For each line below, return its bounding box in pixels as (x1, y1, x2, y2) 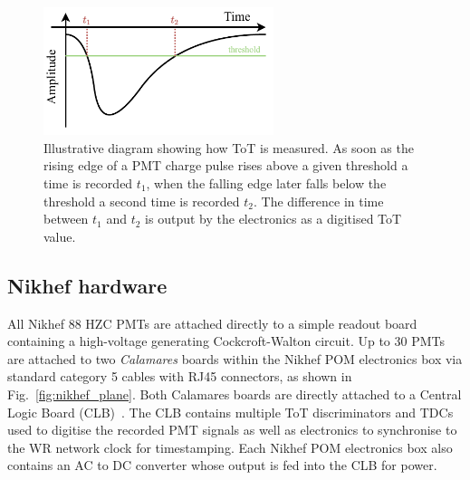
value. (43, 226, 76, 245)
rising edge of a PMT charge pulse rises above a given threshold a (43, 156, 408, 175)
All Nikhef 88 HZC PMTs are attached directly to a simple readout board (7, 313, 417, 332)
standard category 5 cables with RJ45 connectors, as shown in (7, 367, 352, 386)
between (43, 209, 89, 228)
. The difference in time (253, 191, 384, 210)
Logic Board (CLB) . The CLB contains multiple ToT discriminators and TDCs (7, 402, 454, 421)
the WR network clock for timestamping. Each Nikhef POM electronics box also (7, 437, 453, 456)
